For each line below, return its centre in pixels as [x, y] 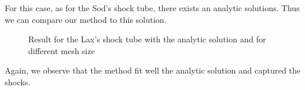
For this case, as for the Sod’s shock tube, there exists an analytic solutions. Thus [152, 8]
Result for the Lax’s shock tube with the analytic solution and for [147, 39]
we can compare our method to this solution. [86, 19]
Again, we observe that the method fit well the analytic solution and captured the [153, 70]
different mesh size [62, 50]
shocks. [18, 81]
